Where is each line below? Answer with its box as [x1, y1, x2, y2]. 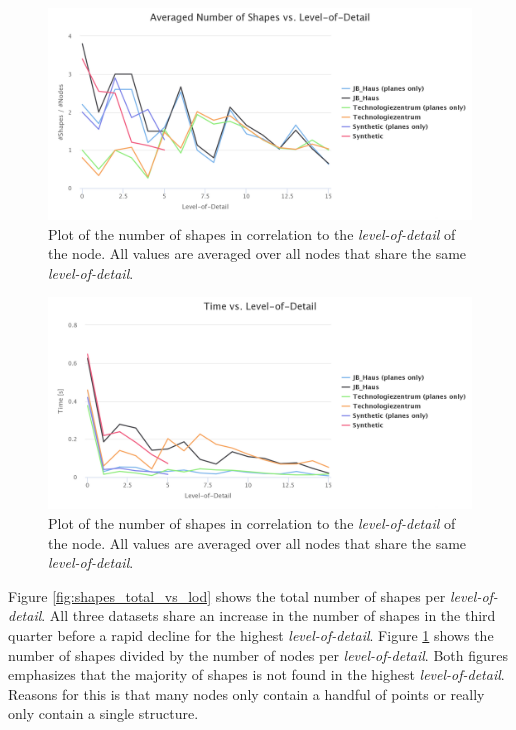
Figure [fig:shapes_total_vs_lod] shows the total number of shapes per [8, 585, 446, 606]
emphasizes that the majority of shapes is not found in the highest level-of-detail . [8, 664, 505, 685]
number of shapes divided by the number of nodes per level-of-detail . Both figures [8, 644, 508, 665]
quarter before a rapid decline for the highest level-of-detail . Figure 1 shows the [8, 624, 494, 645]
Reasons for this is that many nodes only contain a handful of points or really [8, 683, 485, 704]
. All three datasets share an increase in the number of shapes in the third [41, 605, 496, 626]
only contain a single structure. [8, 703, 199, 724]
